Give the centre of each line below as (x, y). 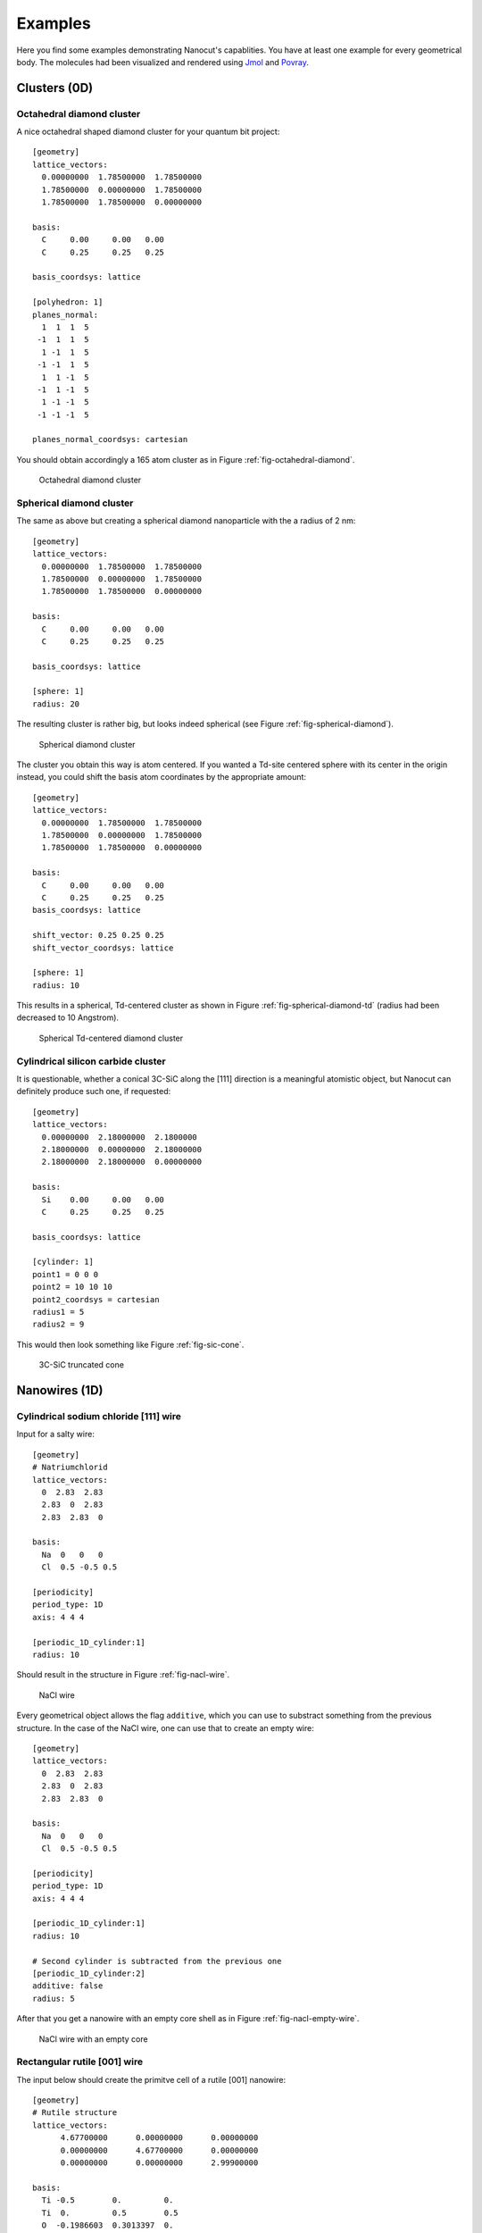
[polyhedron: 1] (68, 302)
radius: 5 (54, 1998)
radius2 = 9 (58, 1325)
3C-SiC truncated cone (82, 1365)
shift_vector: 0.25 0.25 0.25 (99, 935)
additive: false (68, 1986)
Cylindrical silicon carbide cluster (91, 1061)
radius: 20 (56, 704)
